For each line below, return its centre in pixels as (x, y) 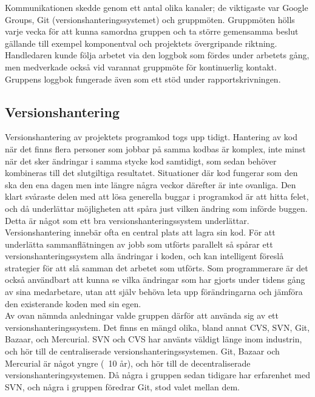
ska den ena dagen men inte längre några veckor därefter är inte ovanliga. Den (151, 184)
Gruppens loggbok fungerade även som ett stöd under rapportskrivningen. (143, 79)
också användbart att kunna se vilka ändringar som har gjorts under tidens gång (155, 280)
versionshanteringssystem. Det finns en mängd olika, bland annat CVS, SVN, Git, (157, 327)
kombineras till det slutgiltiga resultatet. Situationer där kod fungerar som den (151, 173)
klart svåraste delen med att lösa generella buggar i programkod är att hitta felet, (157, 196)
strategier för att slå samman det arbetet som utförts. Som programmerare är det (157, 267)
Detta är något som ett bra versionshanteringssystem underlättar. (127, 220)
